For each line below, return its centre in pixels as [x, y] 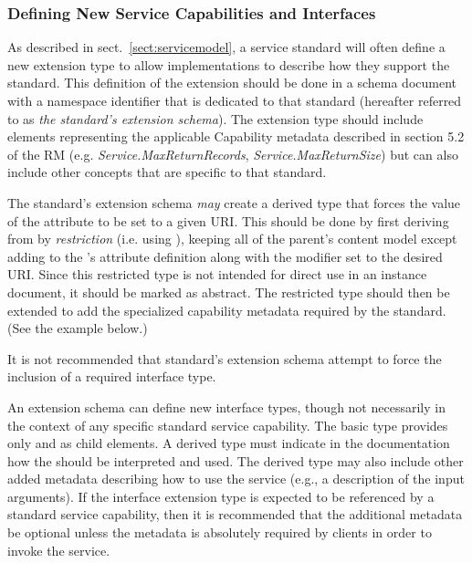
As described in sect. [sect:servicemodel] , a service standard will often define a [226, 47]
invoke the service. [59, 550]
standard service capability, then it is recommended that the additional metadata [235, 514]
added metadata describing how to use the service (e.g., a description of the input [236, 479]
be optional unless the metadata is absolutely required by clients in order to [220, 532]
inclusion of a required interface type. [112, 376]
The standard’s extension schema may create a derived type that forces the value [234, 202]
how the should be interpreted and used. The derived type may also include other [236, 460]
